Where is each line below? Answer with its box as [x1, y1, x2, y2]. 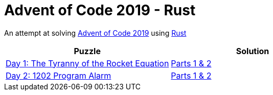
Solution [236, 45, 269, 56]
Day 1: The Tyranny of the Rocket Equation [6, 58, 169, 68]
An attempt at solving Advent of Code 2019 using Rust [4, 28, 187, 37]
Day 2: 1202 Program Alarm [6, 70, 111, 81]
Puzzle [74, 45, 101, 56]
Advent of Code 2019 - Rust [4, 2, 196, 19]
